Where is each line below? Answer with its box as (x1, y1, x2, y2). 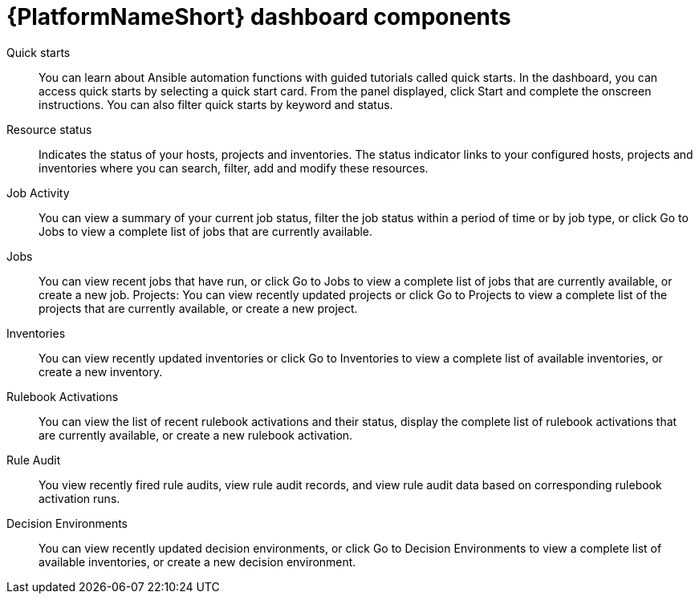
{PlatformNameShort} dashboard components (6, 3, 511, 30)
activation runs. (39, 491, 120, 505)
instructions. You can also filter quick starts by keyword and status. (39, 97, 393, 111)
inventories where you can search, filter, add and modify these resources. (39, 160, 429, 175)
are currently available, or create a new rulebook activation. (39, 428, 353, 442)
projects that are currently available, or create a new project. (39, 301, 358, 315)
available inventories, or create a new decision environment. (39, 554, 356, 569)
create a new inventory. (39, 364, 163, 379)
